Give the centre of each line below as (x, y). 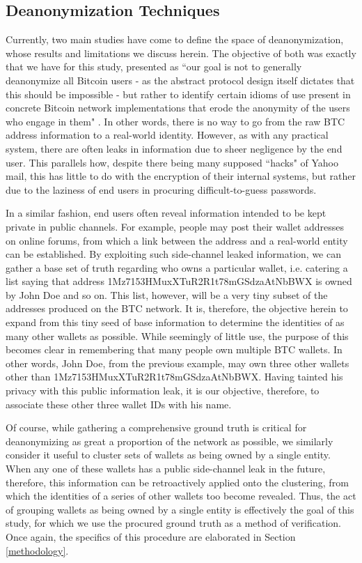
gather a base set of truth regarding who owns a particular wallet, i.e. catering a (177, 267)
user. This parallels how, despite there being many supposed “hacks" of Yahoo (172, 162)
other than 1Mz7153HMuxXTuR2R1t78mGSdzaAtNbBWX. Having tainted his (174, 377)
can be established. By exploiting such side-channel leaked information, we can (173, 254)
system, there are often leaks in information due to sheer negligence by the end (174, 148)
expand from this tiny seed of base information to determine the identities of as (175, 322)
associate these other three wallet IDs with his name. (119, 404)
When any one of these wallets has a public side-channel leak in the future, (166, 469)
